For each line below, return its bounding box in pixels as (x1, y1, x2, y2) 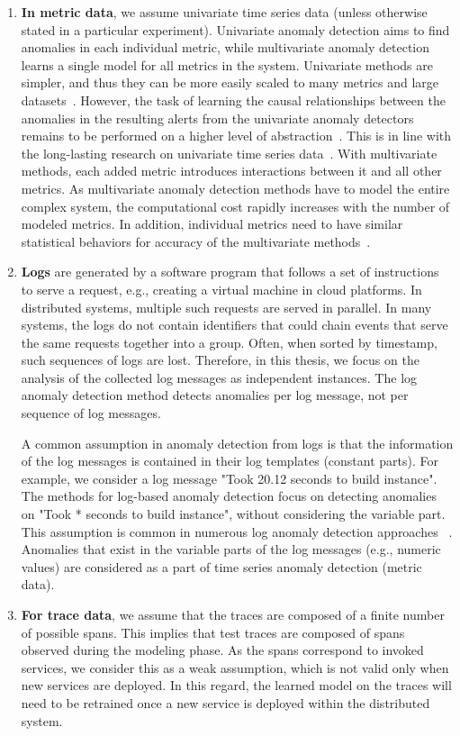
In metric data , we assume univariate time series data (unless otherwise (21, 3, 428, 21)
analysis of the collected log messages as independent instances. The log (21, 368, 418, 386)
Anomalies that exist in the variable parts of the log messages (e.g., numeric (21, 540, 441, 559)
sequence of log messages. (21, 404, 161, 423)
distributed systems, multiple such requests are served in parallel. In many (21, 297, 432, 316)
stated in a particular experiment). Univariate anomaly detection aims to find (21, 20, 450, 39)
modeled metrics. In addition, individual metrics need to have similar (21, 214, 403, 233)
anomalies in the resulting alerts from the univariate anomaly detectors (21, 108, 414, 127)
